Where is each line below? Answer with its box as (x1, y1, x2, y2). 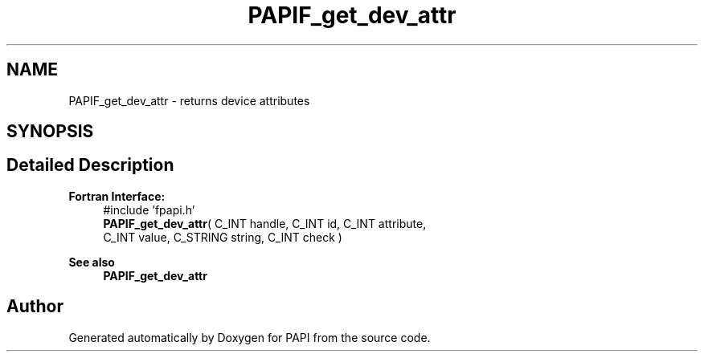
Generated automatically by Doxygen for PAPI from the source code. (68, 330, 431, 344)
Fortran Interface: (68, 189, 166, 203)
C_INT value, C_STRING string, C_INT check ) (103, 230, 342, 244)
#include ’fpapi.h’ (103, 202, 195, 217)
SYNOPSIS (6, 121, 94, 142)
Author (6, 296, 63, 317)
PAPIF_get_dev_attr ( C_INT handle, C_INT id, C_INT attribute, (103, 216, 427, 230)
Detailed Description (6, 155, 174, 176)
